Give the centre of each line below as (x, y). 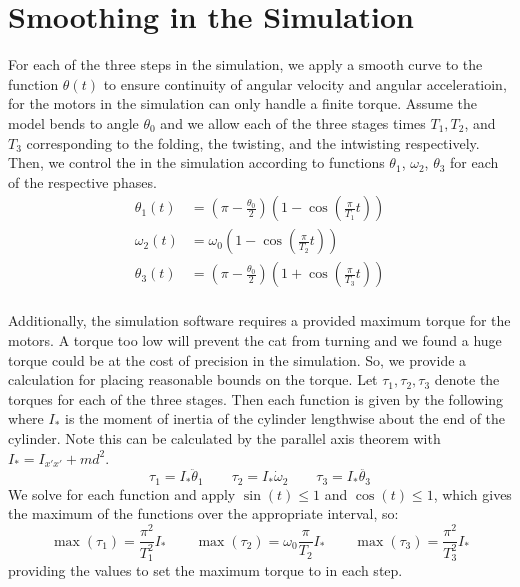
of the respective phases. (82, 181)
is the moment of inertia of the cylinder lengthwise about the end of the (285, 418)
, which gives (472, 493)
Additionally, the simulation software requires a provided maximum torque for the (259, 320)
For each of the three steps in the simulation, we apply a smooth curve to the (245, 64)
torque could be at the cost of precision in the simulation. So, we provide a (237, 359)
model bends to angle (73, 122)
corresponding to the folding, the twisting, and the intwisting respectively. (253, 142)
